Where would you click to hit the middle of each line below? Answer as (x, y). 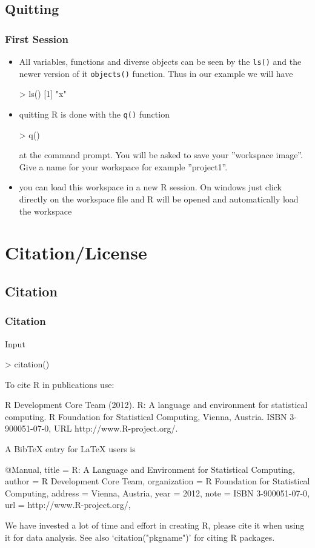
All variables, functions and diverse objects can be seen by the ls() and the (160, 61)
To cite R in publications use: (60, 384)
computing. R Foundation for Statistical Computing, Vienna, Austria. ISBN (146, 416)
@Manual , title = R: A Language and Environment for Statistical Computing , (150, 469)
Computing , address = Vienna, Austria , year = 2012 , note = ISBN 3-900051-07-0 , (157, 493)
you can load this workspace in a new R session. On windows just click (150, 187)
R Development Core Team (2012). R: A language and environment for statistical (156, 405)
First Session (37, 38)
